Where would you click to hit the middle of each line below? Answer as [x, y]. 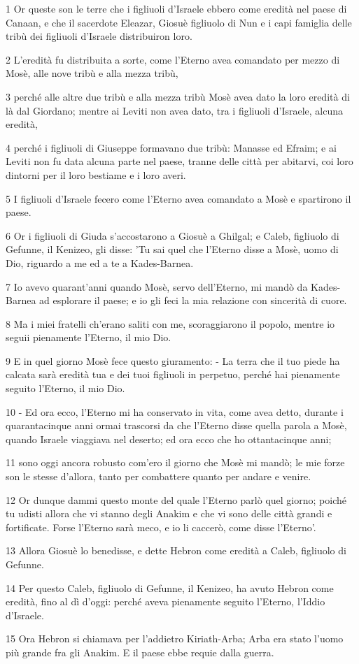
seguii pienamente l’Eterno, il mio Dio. [89, 337]
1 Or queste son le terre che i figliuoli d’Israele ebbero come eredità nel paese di [176, 8]
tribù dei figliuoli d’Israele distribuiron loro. [99, 36]
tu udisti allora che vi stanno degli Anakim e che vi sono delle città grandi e [169, 513]
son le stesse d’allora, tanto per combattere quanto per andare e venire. [159, 476]
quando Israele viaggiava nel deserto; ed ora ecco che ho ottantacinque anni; [169, 439]
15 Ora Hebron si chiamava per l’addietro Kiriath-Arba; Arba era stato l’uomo [175, 638]
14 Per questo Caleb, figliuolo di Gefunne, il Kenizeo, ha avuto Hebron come [170, 587]
